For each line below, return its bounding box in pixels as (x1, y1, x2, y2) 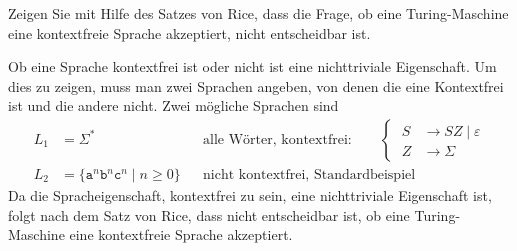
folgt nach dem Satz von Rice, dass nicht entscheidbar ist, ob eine (8, 204, 410, 225)
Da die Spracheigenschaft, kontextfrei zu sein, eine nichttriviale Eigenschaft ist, (8, 185, 492, 206)
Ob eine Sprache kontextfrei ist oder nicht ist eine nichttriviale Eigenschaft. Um (8, 56, 497, 77)
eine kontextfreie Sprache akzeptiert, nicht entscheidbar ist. (8, 22, 371, 43)
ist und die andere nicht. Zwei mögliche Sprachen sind (8, 95, 339, 116)
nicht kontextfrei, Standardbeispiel (203, 168, 416, 183)
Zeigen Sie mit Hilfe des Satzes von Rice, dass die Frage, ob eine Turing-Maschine (8, 3, 509, 23)
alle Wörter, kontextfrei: (203, 132, 352, 147)
